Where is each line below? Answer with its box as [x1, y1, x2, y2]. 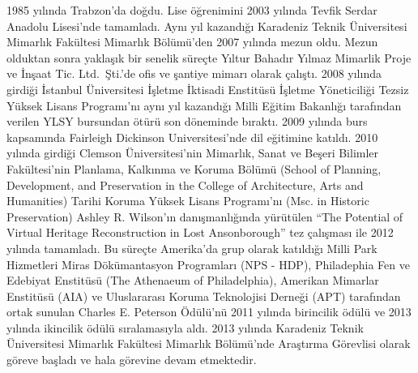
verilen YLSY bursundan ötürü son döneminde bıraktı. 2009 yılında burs [6, 113, 368, 130]
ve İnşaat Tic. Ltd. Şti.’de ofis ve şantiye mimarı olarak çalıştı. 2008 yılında [6, 65, 382, 82]
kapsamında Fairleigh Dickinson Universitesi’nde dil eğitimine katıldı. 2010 [6, 128, 378, 145]
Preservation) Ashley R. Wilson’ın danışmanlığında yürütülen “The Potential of [6, 208, 403, 225]
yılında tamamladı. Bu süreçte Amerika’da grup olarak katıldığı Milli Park [6, 239, 377, 256]
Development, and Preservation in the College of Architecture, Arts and [6, 176, 364, 193]
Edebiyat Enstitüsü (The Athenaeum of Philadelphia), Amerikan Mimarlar [6, 272, 379, 289]
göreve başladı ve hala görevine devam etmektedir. [6, 351, 257, 368]
